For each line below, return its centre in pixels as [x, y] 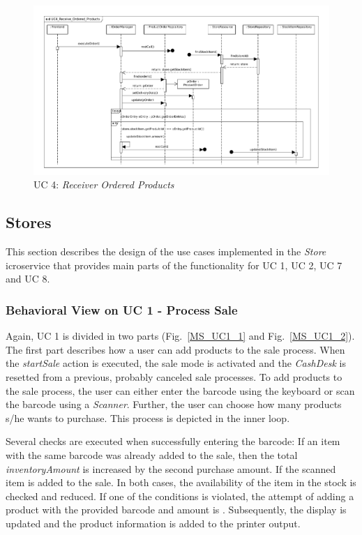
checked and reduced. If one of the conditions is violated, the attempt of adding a [180, 496]
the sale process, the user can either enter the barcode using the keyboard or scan [180, 390]
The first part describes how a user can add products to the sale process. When [175, 349]
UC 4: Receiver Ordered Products [104, 184]
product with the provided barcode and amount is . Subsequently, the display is [176, 510]
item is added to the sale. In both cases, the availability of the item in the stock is [181, 482]
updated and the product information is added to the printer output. [153, 523]
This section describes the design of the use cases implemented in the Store [166, 251]
